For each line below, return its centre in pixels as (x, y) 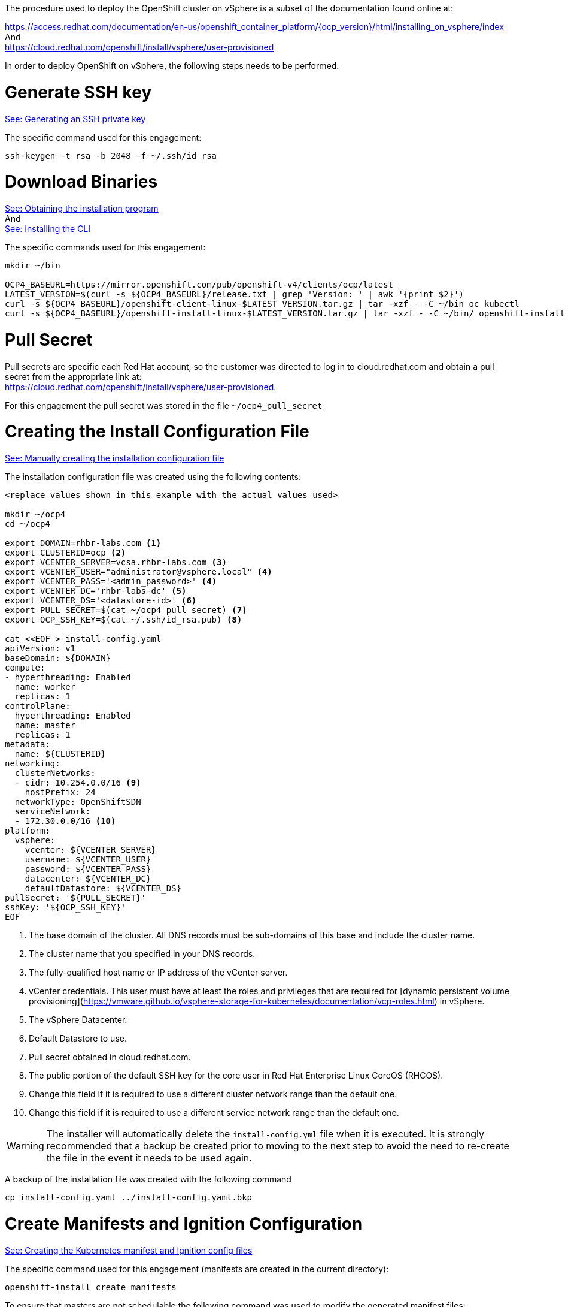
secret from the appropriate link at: (73, 376)
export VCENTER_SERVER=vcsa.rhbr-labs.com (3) (116, 562)
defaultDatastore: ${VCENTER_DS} (103, 888)
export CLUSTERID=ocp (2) (66, 553)
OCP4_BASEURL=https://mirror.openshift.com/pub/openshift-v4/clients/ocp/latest (199, 285)
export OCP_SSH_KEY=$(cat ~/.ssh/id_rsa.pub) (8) (124, 620)
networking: (33, 763)
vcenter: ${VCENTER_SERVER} (90, 850)
